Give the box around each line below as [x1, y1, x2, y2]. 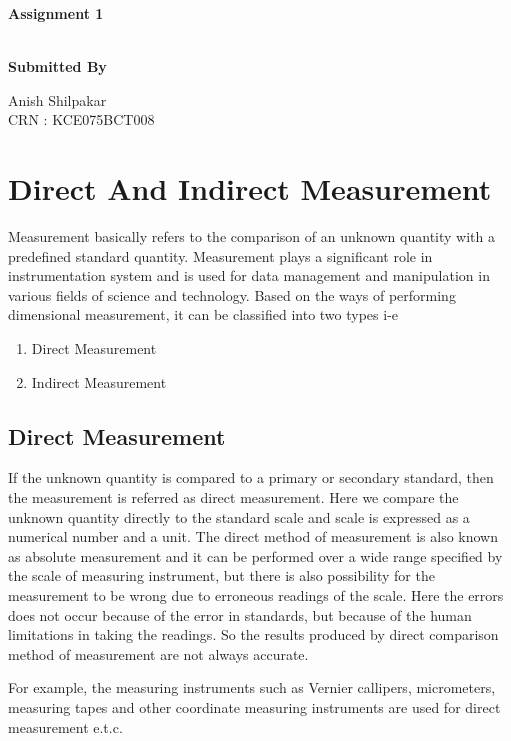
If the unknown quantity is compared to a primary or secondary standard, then [8, 467, 494, 488]
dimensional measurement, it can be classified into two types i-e [8, 304, 399, 325]
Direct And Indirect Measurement [8, 168, 492, 209]
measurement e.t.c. [8, 716, 123, 737]
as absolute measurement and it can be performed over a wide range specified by [8, 545, 503, 566]
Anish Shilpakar [8, 89, 107, 110]
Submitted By [8, 56, 107, 77]
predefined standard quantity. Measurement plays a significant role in [8, 245, 433, 266]
